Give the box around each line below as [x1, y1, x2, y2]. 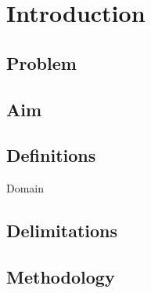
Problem [6, 50, 77, 75]
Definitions [6, 143, 96, 167]
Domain [6, 180, 45, 196]
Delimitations [6, 218, 118, 243]
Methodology [6, 264, 115, 288]
